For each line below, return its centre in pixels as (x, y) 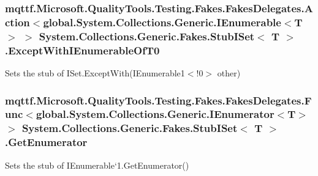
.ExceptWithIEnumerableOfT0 (82, 50)
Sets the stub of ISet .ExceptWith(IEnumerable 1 (95, 72)
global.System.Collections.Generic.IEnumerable (162, 22)
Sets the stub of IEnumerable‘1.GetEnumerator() (97, 165)
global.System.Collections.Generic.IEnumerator (155, 114)
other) (229, 72)
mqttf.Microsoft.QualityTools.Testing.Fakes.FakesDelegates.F (158, 100)
